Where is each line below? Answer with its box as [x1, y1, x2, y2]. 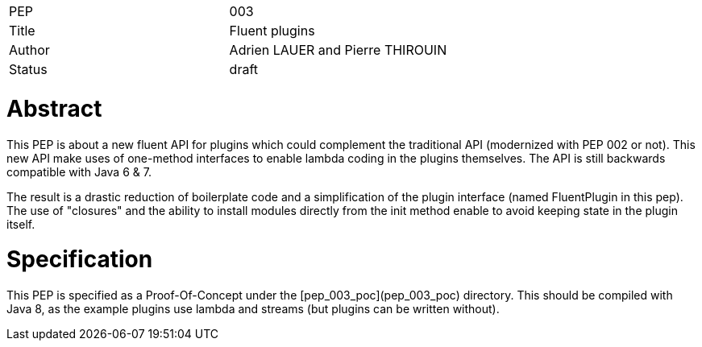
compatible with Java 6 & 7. [6, 164, 152, 179]
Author [9, 42, 50, 58]
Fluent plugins [229, 23, 315, 39]
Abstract [6, 94, 102, 122]
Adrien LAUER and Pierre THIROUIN [229, 42, 447, 58]
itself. [6, 217, 35, 231]
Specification [6, 246, 153, 274]
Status [9, 61, 48, 77]
